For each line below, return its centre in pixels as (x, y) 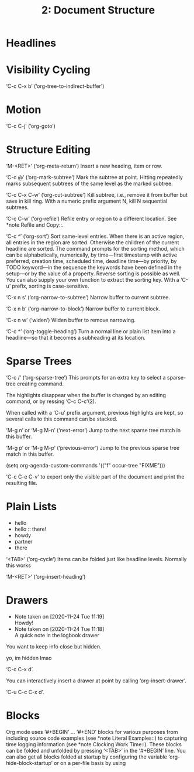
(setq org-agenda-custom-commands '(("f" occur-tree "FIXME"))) (86, 465)
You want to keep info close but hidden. (54, 646)
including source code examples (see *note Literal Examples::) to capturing (97, 738)
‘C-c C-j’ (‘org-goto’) (31, 126)
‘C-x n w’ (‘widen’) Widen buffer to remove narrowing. (71, 320)
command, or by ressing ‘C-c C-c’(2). (51, 401)
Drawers (27, 600)
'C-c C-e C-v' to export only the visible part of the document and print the (95, 476)
